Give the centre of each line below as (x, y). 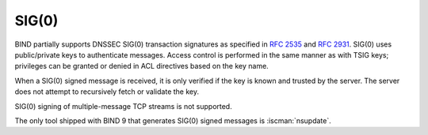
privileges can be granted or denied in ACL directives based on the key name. (141, 66)
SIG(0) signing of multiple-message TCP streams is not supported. (124, 106)
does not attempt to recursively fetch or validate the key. (107, 92)
